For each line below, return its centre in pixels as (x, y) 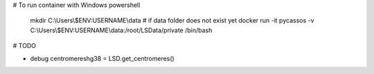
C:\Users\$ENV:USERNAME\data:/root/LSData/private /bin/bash (121, 30)
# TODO (24, 46)
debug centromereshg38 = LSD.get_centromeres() (102, 58)
